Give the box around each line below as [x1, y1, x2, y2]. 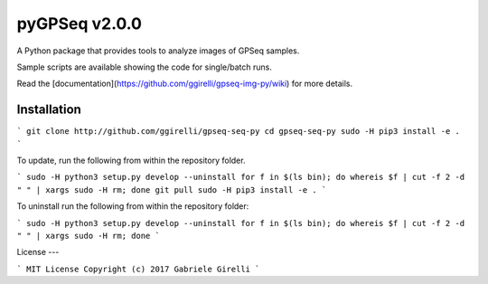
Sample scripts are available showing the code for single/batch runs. [16, 62, 273, 72]
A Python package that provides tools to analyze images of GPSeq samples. [16, 45, 300, 56]
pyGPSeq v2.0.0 [16, 14, 142, 33]
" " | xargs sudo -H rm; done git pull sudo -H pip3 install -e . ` [16, 185, 327, 194]
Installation [16, 102, 81, 118]
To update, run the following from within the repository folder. [16, 155, 246, 166]
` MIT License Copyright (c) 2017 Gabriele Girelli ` [16, 263, 260, 274]
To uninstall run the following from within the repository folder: [16, 201, 249, 212]
